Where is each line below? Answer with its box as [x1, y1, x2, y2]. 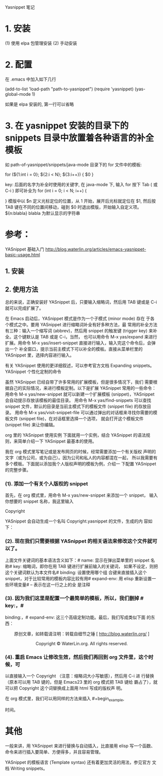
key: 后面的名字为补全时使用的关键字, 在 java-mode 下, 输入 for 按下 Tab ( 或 [5, 181, 158, 187]
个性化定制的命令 [27, 368, 62, 375]
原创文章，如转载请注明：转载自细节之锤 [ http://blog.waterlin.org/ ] [14, 630, 150, 636]
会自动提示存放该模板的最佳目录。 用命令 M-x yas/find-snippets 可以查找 [5, 397, 152, 403]
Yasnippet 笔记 [5, 4, 35, 10]
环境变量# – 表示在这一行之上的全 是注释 [9, 582, 91, 587]
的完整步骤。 [5, 467, 31, 473]
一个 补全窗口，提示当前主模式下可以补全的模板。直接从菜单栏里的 [9, 346, 143, 352]
